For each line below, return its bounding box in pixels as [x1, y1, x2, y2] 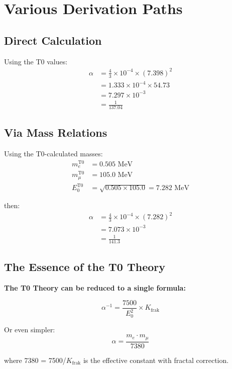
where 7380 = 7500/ [4, 354, 66, 365]
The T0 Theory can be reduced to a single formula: [4, 283, 186, 293]
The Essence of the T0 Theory [4, 259, 165, 274]
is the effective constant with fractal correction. [83, 354, 229, 365]
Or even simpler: [4, 324, 55, 334]
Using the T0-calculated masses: [4, 148, 103, 159]
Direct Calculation [4, 32, 102, 48]
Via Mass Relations [4, 125, 107, 140]
